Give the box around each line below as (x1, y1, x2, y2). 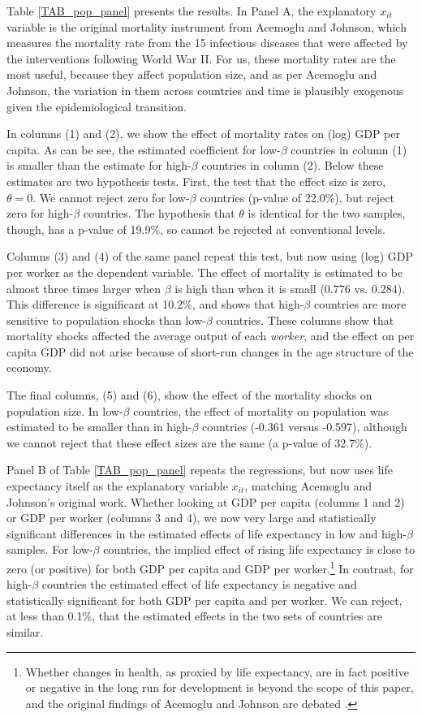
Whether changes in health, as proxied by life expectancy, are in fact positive (25, 663, 409, 680)
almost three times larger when (6, 279, 161, 296)
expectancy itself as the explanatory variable (6, 477, 228, 495)
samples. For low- (6, 541, 93, 558)
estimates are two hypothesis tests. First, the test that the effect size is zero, (6, 172, 386, 189)
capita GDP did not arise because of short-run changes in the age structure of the (6, 343, 414, 360)
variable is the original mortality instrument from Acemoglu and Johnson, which (6, 18, 407, 35)
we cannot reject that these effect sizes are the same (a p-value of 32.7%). (6, 434, 372, 451)
